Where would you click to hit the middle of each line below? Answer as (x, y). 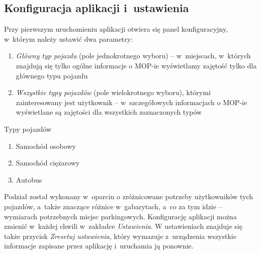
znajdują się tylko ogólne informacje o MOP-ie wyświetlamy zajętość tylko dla (136, 65)
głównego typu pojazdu (52, 75)
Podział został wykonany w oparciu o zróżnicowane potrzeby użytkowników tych (129, 196)
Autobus (29, 179)
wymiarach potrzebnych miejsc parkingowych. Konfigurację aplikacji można (120, 216)
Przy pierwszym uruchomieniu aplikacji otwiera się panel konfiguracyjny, (116, 29)
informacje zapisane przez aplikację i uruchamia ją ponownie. (99, 246)
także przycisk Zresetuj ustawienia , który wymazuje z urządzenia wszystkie (120, 236)
